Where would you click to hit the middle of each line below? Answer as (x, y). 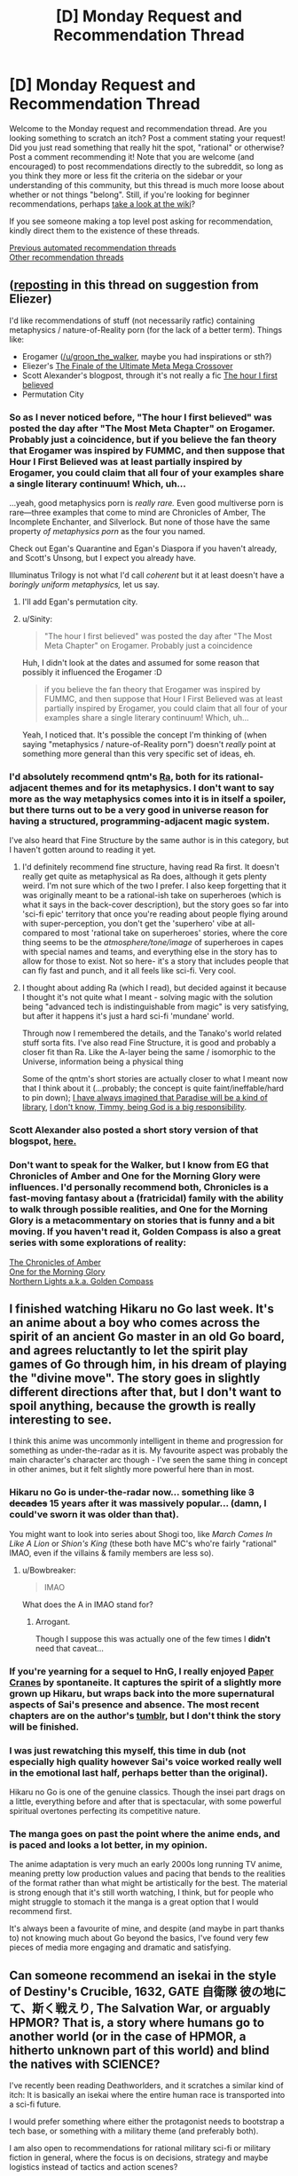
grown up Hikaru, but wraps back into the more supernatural (142, 1693)
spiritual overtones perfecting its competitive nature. (105, 1810)
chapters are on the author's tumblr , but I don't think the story (145, 1715)
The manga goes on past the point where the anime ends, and (145, 1833)
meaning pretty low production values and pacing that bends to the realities (147, 1873)
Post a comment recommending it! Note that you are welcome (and (132, 156)
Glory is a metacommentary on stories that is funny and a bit (142, 1220)
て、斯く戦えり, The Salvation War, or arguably (140, 2008)
